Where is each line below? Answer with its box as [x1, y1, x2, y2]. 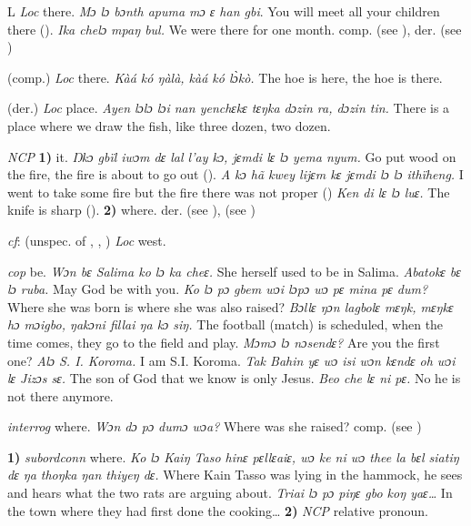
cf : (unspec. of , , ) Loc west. [7, 230, 166, 249]
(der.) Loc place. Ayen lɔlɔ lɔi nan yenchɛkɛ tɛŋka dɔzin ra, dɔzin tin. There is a [7, 98, 450, 117]
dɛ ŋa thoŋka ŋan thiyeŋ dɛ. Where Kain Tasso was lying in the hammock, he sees [7, 465, 463, 484]
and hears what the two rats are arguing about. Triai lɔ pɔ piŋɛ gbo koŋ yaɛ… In [7, 483, 453, 502]
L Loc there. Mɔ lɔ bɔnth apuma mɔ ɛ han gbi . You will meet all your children [7, 2, 440, 20]
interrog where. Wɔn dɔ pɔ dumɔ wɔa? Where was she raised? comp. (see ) [7, 417, 422, 436]
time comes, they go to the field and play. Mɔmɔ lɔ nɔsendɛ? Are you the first [7, 332, 440, 351]
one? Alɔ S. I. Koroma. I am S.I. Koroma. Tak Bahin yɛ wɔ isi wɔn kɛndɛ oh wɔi [7, 350, 456, 369]
